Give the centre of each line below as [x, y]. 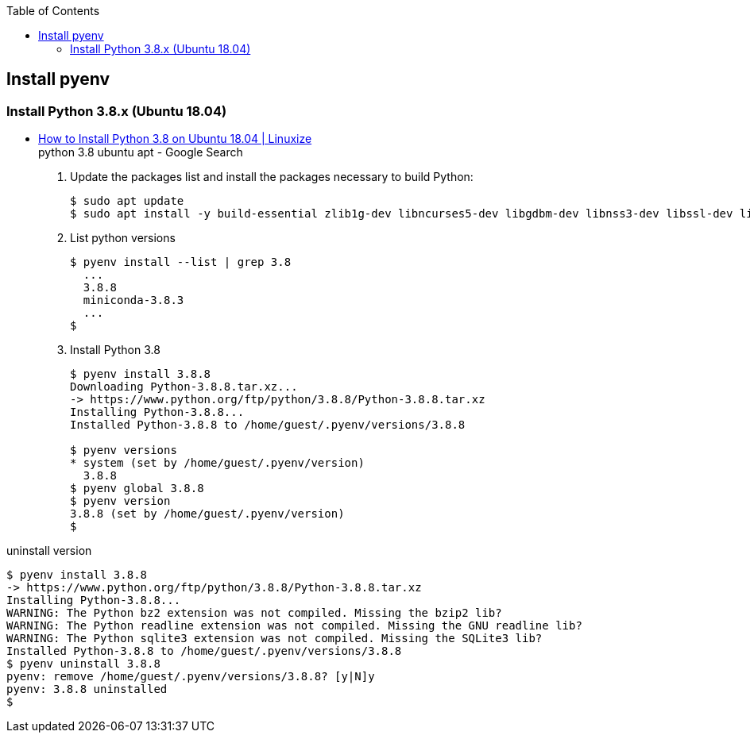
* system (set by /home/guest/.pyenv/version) [217, 463]
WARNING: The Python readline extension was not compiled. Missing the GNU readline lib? [294, 626]
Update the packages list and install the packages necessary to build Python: [272, 177]
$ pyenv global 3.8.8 [137, 489]
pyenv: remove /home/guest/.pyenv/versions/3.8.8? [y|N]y [191, 677]
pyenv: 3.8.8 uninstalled [87, 689]
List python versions [123, 238]
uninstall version [49, 551]
